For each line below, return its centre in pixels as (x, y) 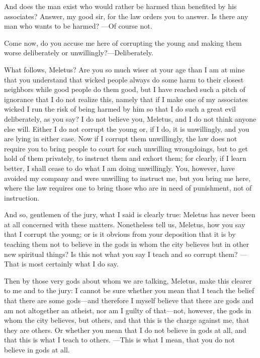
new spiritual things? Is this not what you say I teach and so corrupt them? (121, 254)
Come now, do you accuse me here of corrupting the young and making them (123, 42)
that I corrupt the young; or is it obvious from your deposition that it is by (120, 234)
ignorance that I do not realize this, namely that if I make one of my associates (126, 99)
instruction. (22, 197)
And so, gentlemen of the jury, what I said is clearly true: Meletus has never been (130, 214)
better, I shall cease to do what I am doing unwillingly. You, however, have (119, 168)
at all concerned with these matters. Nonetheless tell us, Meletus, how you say (125, 224)
